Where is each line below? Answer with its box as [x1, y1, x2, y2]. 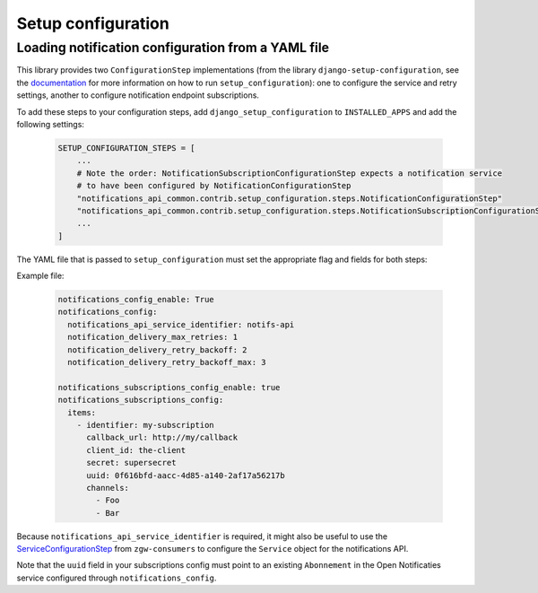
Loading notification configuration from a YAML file [16, 39, 330, 56]
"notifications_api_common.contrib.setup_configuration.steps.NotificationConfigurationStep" [76, 193, 502, 204]
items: [67, 407, 97, 417]
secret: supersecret [86, 458, 177, 468]
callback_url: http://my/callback [86, 432, 238, 443]
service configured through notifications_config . [16, 572, 217, 583]
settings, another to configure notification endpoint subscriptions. [16, 90, 260, 100]
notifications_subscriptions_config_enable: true [57, 382, 281, 392]
